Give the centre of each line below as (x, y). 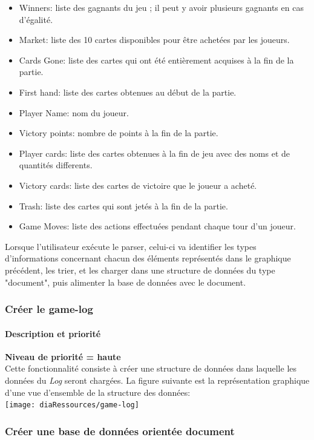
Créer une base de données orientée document (120, 431)
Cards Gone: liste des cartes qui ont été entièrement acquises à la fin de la (156, 60)
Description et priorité (53, 333)
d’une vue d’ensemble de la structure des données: (98, 392)
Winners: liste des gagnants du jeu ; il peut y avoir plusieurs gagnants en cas (161, 7)
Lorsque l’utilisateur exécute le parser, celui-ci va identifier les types (131, 246)
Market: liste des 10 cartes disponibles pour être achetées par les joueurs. (154, 40)
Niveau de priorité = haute (63, 356)
